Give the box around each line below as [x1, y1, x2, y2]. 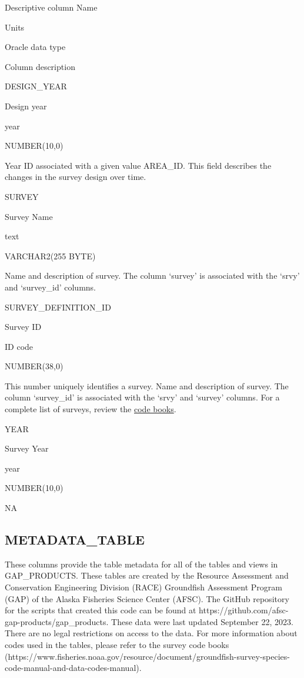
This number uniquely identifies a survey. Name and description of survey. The [5, 379, 289, 392]
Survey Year [5, 442, 49, 455]
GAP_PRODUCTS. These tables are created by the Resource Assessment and [5, 569, 289, 582]
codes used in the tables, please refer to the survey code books [5, 638, 229, 650]
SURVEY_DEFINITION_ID [5, 300, 111, 313]
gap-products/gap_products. [5, 615, 109, 627]
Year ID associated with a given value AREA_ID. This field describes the [5, 159, 272, 171]
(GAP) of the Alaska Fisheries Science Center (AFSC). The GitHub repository [5, 592, 289, 604]
